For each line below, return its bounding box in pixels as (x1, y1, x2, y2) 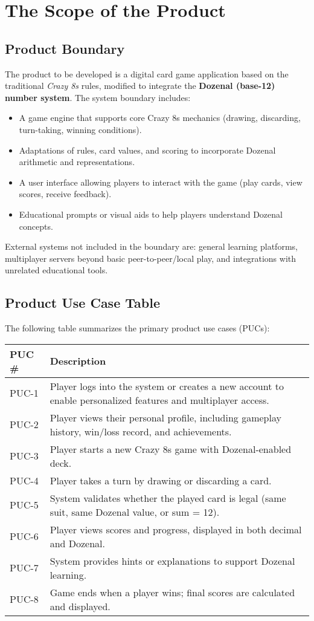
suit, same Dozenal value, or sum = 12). (50, 504, 220, 519)
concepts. (19, 219, 53, 232)
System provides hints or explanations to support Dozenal (50, 553, 295, 568)
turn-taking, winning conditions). (19, 123, 142, 135)
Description (50, 354, 106, 368)
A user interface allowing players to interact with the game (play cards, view (19, 175, 303, 188)
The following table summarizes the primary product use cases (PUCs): (5, 322, 270, 334)
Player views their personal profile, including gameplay (50, 410, 281, 424)
